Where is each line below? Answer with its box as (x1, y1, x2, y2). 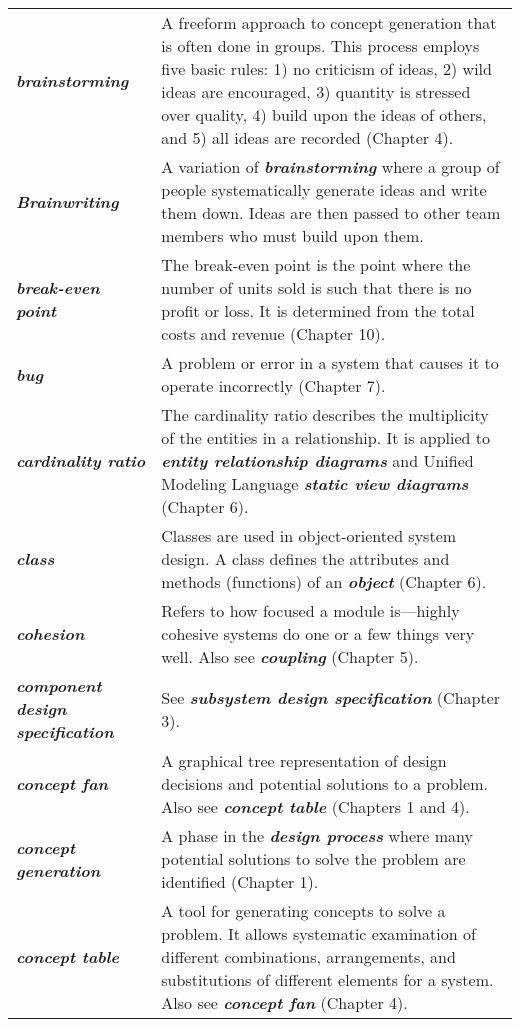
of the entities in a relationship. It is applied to (161, 426, 491, 449)
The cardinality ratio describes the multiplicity (161, 403, 489, 426)
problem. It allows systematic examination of (161, 922, 476, 945)
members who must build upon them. (161, 224, 424, 247)
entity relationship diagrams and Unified (161, 449, 474, 472)
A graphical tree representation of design (161, 749, 447, 772)
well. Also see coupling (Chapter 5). (161, 645, 419, 668)
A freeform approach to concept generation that (161, 11, 497, 34)
